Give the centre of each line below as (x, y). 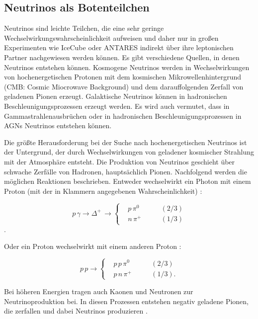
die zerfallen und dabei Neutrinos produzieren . (76, 311)
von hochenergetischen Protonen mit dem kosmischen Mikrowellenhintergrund (123, 77)
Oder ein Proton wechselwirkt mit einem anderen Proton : (93, 246)
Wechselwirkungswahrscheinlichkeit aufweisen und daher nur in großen (111, 38)
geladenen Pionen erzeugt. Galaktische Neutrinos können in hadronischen (116, 96)
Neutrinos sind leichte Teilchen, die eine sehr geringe (84, 28)
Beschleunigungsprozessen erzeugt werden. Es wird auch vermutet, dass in (117, 106)
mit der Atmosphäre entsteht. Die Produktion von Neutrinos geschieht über (120, 161)
